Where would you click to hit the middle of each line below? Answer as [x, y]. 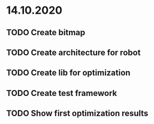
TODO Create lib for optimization [68, 73]
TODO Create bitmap [46, 32]
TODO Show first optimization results [77, 114]
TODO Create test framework [62, 93]
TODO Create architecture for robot [73, 52]
